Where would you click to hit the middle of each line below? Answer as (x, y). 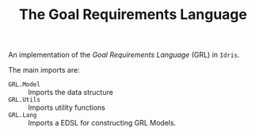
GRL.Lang (23, 115)
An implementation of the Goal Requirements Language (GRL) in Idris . (124, 55)
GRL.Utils (25, 100)
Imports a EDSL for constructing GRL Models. (102, 123)
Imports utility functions (67, 107)
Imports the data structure (70, 92)
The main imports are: (44, 70)
